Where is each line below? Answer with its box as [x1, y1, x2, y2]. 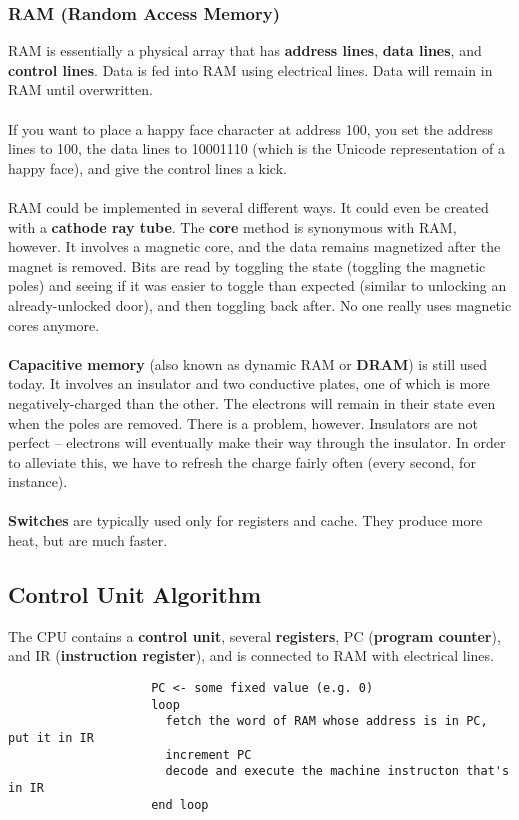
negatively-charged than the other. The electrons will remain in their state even [8, 392, 496, 413]
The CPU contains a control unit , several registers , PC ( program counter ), [8, 625, 501, 646]
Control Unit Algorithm [8, 579, 262, 610]
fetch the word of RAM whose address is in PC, [165, 714, 488, 729]
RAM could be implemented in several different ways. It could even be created [8, 196, 489, 217]
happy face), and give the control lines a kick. [8, 157, 287, 178]
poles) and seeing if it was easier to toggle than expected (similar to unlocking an [8, 275, 507, 296]
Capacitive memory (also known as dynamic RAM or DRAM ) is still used [8, 353, 487, 374]
